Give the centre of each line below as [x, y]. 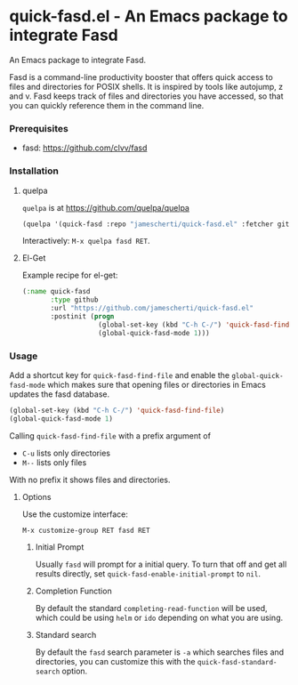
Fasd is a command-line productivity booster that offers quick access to [141, 77]
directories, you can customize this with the [115, 661]
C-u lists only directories [66, 453]
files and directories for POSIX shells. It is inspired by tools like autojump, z [146, 86]
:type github [74, 300]
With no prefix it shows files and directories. [90, 479]
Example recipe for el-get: [70, 275]
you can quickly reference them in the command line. [107, 105]
